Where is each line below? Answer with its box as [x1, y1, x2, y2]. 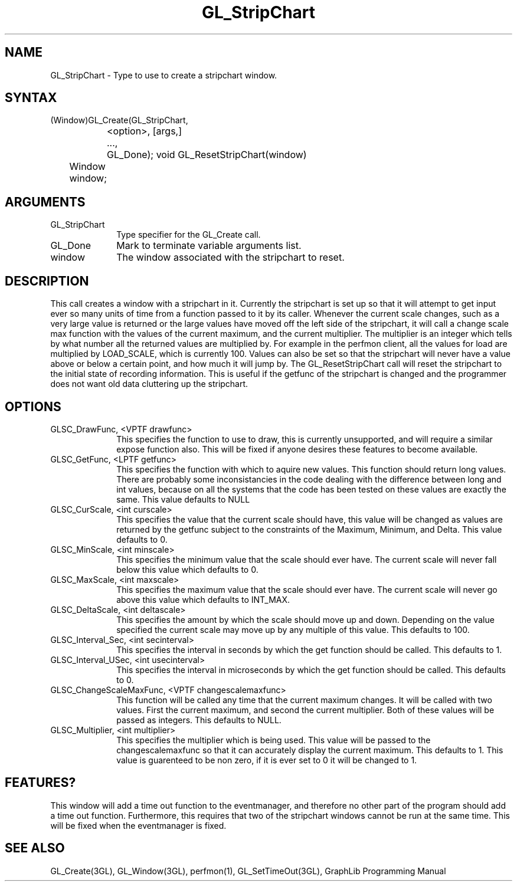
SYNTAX [5, 90, 57, 106]
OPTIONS [5, 399, 61, 414]
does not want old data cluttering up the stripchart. [50, 379, 248, 389]
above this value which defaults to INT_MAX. [116, 594, 290, 605]
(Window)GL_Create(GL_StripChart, [50, 115, 188, 126]
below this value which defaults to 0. [116, 564, 258, 575]
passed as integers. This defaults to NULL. [116, 714, 282, 725]
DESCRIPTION [5, 273, 89, 288]
